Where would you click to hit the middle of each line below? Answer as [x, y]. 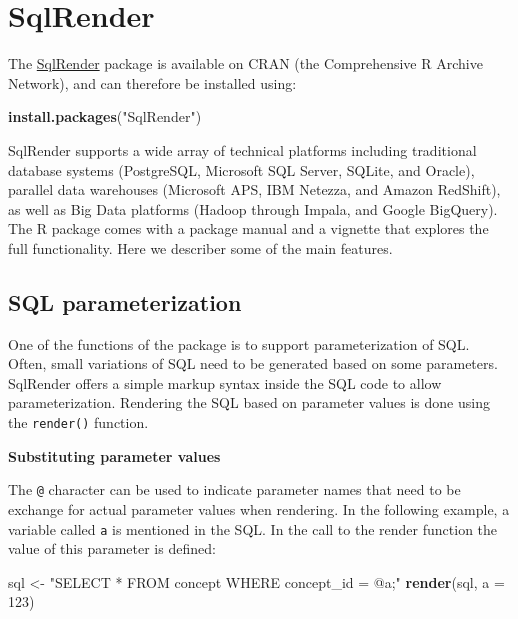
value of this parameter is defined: [112, 548]
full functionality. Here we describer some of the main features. [200, 247]
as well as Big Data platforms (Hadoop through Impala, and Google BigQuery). [253, 208]
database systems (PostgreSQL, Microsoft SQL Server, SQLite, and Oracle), [241, 169]
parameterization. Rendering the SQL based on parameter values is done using [249, 402]
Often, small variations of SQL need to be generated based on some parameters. [253, 363]
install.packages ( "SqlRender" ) [105, 116]
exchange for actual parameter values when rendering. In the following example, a [259, 508]
